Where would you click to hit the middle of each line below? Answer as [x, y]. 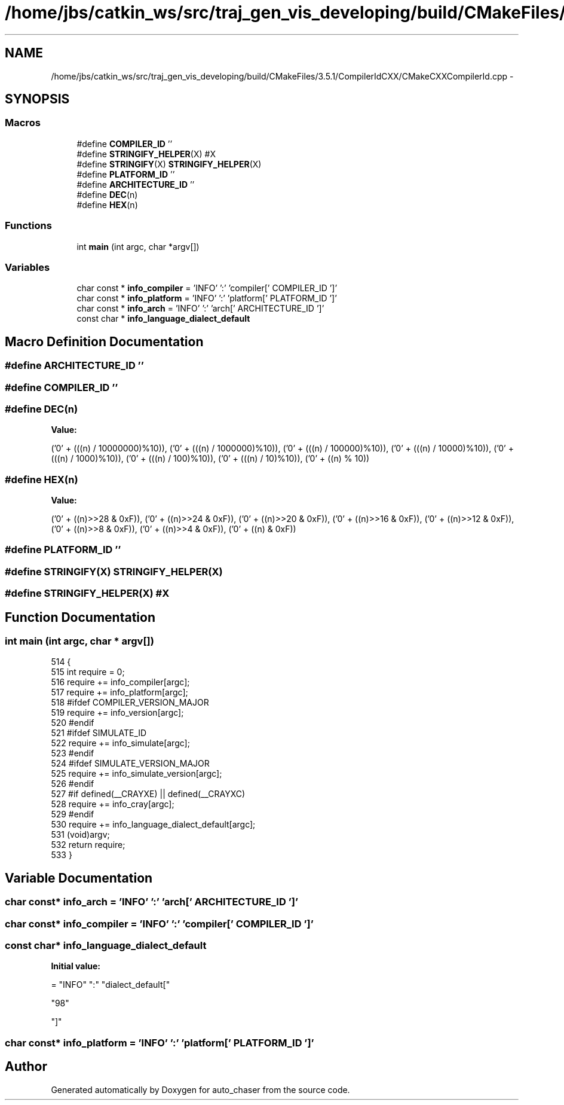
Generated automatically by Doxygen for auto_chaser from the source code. [200, 1089]
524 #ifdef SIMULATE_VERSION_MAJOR [130, 764]
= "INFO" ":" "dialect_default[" [111, 985]
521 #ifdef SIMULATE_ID [99, 733]
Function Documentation [80, 617]
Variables [27, 267]
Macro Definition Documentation [104, 341]
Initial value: [76, 966]
